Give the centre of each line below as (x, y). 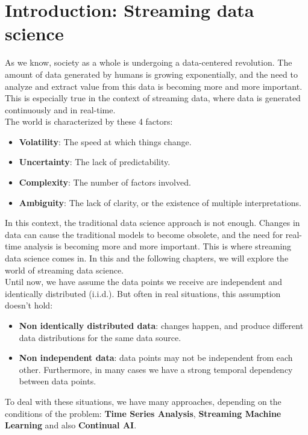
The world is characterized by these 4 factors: (89, 121)
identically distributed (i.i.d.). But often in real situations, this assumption (143, 293)
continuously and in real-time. (60, 109)
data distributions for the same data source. (100, 337)
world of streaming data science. (64, 270)
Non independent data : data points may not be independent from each (156, 358)
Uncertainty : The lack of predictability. (95, 162)
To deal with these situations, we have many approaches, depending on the (143, 401)
